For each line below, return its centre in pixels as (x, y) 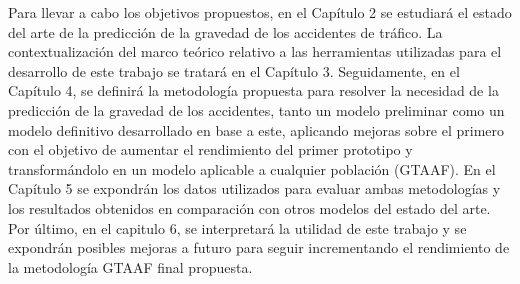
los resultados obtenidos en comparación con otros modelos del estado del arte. (249, 207)
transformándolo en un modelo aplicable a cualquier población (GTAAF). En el (252, 168)
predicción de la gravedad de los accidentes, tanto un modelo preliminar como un (256, 109)
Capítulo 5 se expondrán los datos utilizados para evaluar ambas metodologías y (254, 188)
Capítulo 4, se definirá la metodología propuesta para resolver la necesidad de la (253, 90)
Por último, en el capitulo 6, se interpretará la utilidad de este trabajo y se (237, 227)
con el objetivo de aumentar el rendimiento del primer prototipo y (210, 149)
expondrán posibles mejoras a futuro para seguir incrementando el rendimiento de (259, 247)
